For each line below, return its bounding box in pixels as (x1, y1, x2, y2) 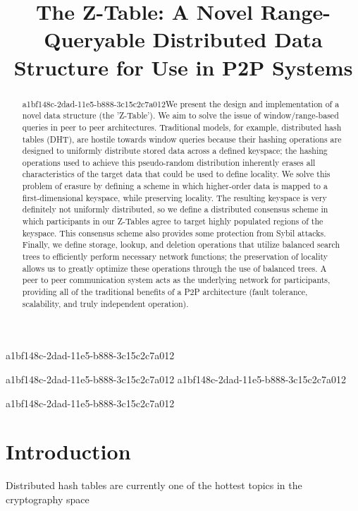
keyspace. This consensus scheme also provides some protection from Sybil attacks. (22, 227, 326, 239)
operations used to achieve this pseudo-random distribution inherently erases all (22, 156, 316, 168)
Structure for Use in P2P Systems (13, 52, 353, 81)
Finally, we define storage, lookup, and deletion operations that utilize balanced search (22, 239, 340, 251)
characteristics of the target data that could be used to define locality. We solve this (22, 168, 331, 180)
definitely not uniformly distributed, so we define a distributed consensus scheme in (22, 203, 328, 215)
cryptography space (6, 491, 89, 506)
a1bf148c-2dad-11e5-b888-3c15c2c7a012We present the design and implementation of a (22, 97, 340, 109)
